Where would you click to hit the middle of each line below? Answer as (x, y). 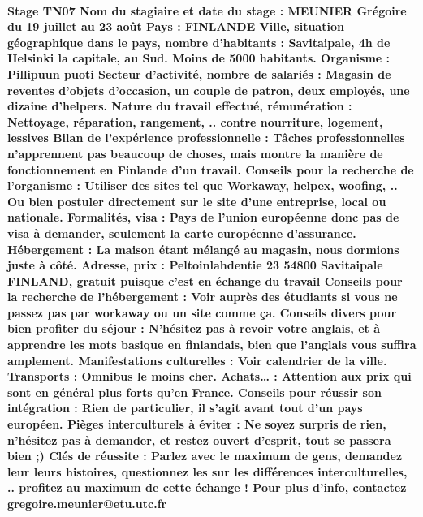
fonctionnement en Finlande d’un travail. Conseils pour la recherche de (211, 169)
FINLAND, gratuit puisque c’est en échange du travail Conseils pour (205, 280)
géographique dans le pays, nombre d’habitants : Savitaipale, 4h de (199, 42)
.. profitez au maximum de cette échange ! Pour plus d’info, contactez (207, 487)
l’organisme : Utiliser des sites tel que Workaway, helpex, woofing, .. (203, 185)
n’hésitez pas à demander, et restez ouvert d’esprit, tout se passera (199, 439)
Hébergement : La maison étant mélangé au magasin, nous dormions (203, 249)
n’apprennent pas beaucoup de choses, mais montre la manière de (195, 153)
